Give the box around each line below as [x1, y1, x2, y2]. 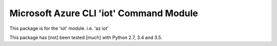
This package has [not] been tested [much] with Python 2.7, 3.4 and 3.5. [9, 34, 163, 40]
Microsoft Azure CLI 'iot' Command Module [9, 8, 199, 19]
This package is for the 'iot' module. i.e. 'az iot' [9, 25, 109, 31]
